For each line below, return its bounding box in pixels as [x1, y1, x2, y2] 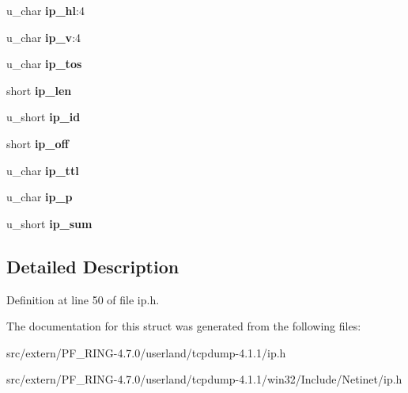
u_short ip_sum [6, 215, 93, 231]
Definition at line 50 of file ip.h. [6, 291, 160, 307]
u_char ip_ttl [6, 162, 79, 178]
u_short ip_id [6, 109, 81, 125]
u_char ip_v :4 [6, 29, 81, 45]
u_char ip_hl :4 [6, 2, 85, 18]
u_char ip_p [6, 189, 73, 205]
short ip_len [6, 82, 72, 98]
